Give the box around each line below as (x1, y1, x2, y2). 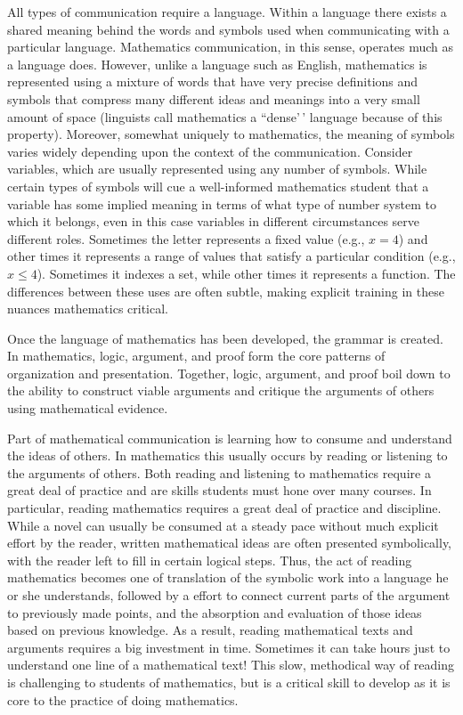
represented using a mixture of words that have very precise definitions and (7, 72, 418, 91)
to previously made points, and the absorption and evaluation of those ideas (7, 603, 422, 622)
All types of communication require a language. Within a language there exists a (7, 3, 447, 20)
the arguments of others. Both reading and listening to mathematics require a (7, 463, 431, 482)
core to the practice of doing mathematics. (7, 690, 239, 709)
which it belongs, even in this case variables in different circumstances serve (7, 212, 420, 231)
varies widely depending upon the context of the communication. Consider (7, 142, 413, 160)
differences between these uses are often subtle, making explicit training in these (7, 281, 444, 300)
